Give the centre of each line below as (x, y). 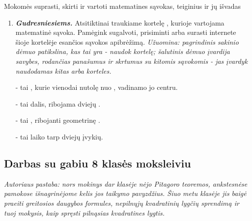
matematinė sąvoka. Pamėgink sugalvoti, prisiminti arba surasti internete (126, 32)
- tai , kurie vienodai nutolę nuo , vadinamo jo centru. (97, 87)
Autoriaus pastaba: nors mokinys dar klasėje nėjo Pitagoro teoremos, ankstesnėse (126, 183)
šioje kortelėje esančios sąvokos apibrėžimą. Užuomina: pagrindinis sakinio (127, 41)
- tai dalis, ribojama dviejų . (58, 103)
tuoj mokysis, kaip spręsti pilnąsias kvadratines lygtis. (84, 212)
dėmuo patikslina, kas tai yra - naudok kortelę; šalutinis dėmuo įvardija (123, 51)
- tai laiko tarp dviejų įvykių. (59, 136)
